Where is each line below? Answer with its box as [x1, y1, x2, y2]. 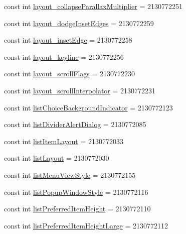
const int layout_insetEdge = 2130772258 [4, 35, 132, 45]
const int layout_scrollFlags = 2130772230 [4, 68, 135, 79]
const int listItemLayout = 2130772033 [4, 136, 123, 146]
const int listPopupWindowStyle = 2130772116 [4, 186, 148, 197]
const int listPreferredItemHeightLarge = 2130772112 [4, 220, 168, 230]
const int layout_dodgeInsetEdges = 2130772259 [4, 18, 154, 28]
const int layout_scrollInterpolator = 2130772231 [4, 85, 156, 95]
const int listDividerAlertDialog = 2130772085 [4, 119, 146, 130]
